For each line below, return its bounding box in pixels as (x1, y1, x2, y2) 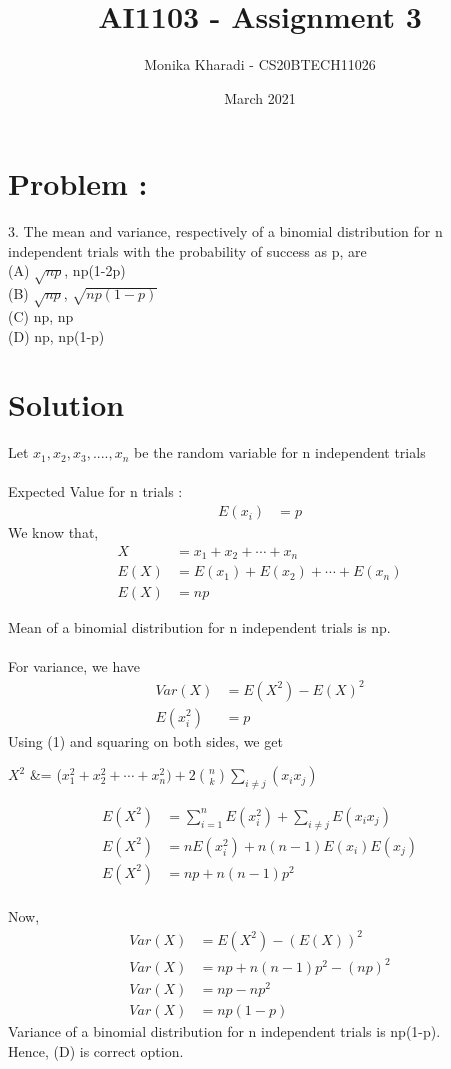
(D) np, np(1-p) (8, 325, 105, 346)
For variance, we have (8, 656, 141, 677)
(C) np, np (8, 305, 74, 326)
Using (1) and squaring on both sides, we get (8, 730, 283, 751)
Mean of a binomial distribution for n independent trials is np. (8, 617, 391, 638)
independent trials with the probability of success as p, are (8, 240, 367, 261)
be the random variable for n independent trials (134, 442, 426, 463)
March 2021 (224, 87, 296, 108)
